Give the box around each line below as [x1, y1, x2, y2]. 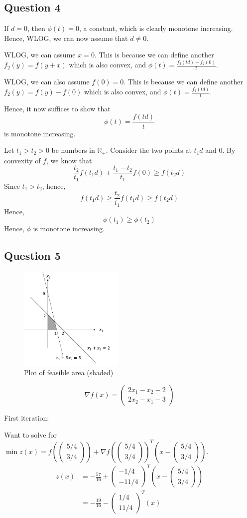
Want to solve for [4, 429, 57, 440]
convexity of [4, 155, 41, 165]
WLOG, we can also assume [4, 76, 90, 87]
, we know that [46, 155, 92, 165]
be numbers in [51, 145, 95, 155]
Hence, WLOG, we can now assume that [4, 32, 128, 43]
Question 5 [4, 248, 61, 263]
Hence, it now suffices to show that [4, 103, 111, 113]
